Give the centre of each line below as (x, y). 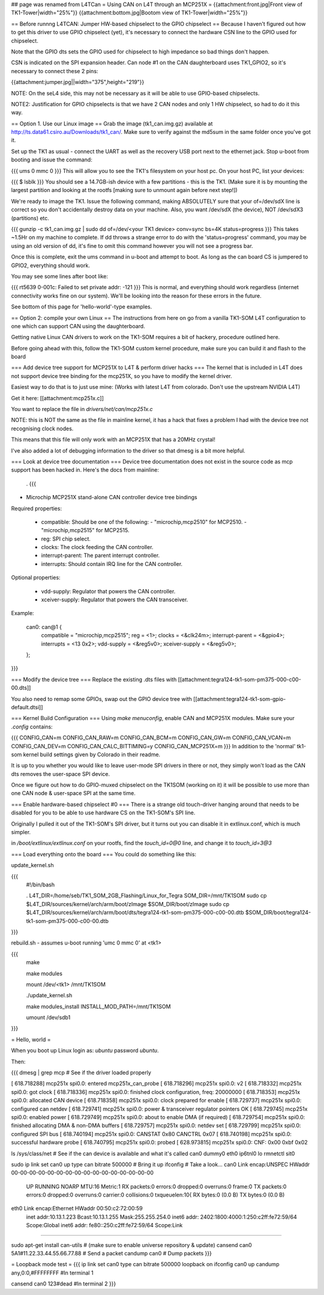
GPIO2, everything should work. (50, 265)
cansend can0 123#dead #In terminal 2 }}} (64, 1284)
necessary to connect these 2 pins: (55, 71)
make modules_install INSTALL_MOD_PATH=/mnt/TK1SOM (98, 1006)
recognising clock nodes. (42, 428)
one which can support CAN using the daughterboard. (78, 326)
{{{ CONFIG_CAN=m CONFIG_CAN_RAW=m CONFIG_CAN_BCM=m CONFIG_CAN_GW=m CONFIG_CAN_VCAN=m (151, 738)
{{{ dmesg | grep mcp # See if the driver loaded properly (81, 1073)
